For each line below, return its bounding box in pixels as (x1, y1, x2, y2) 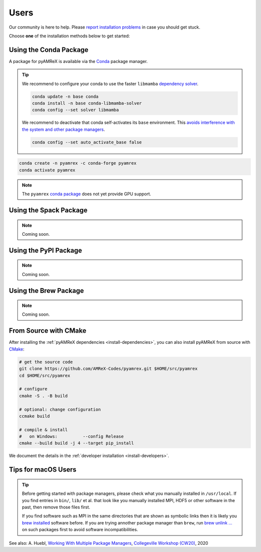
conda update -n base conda (32, 93, 99, 99)
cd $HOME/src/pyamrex (19, 373, 71, 378)
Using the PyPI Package (9, 246, 82, 254)
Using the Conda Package (9, 46, 89, 54)
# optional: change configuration (19, 407, 101, 412)
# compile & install (19, 427, 68, 432)
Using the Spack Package (9, 206, 88, 214)
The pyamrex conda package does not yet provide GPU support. (22, 191, 151, 197)
